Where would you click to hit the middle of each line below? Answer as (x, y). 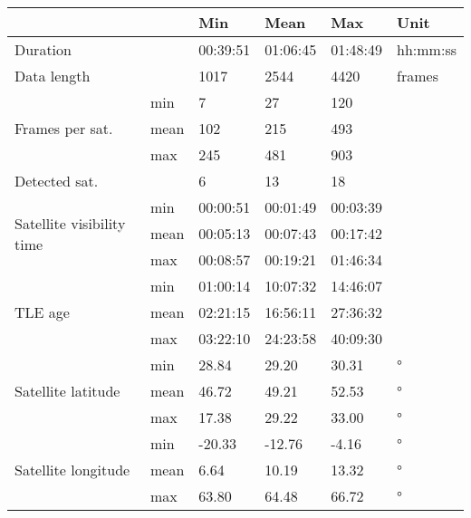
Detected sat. (57, 181)
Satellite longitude (72, 470)
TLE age (42, 312)
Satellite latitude (67, 391)
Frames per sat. (64, 128)
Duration (43, 49)
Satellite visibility (70, 223)
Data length (53, 76)
